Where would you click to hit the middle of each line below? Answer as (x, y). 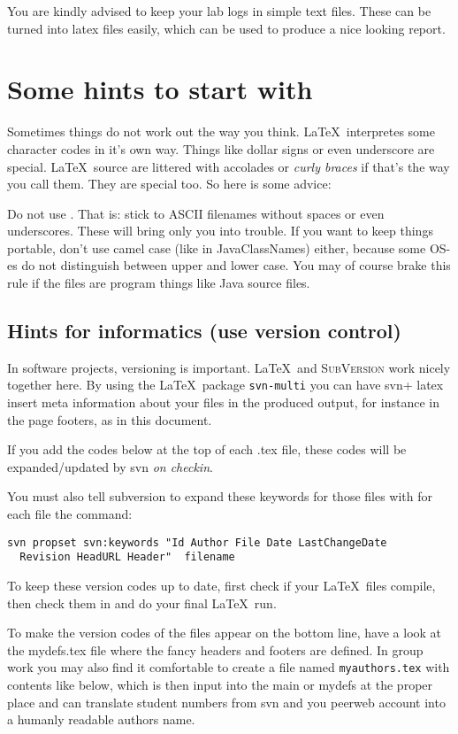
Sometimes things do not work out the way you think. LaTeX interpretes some (221, 131)
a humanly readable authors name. (101, 719)
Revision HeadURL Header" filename (127, 557)
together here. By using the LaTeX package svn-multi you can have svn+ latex (225, 385)
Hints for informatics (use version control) (204, 331)
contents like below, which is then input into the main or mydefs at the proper (220, 685)
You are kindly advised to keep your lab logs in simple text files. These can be (219, 11)
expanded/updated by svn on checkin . (110, 466)
